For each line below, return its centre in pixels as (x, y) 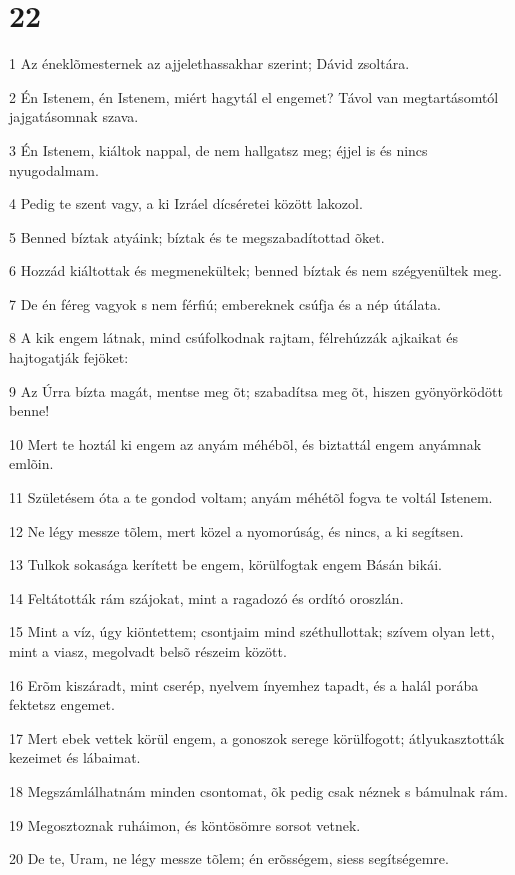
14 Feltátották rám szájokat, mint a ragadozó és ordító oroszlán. (206, 597)
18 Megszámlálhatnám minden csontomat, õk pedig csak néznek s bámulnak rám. (258, 790)
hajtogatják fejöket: (69, 357)
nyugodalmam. (54, 169)
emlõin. (31, 463)
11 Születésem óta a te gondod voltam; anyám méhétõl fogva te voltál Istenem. (251, 497)
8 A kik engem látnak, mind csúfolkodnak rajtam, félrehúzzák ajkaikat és (234, 337)
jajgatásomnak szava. (74, 116)
